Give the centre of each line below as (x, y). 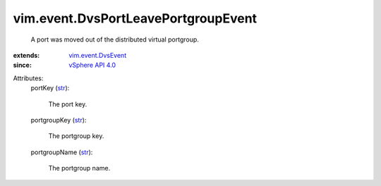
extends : (26, 55)
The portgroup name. (79, 168)
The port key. (68, 104)
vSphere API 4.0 (92, 65)
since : (22, 65)
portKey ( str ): (50, 88)
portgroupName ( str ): (62, 152)
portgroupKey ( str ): (59, 120)
